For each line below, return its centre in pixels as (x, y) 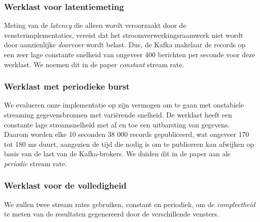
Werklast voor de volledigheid (65, 185)
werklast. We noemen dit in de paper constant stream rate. (94, 64)
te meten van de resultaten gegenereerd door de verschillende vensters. (112, 214)
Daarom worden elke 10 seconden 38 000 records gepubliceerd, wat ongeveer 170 (127, 134)
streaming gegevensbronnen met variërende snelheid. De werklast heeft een (118, 114)
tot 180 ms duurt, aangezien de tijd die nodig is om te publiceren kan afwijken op (129, 144)
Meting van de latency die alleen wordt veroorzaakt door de (95, 25)
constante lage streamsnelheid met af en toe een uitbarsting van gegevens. (117, 124)
